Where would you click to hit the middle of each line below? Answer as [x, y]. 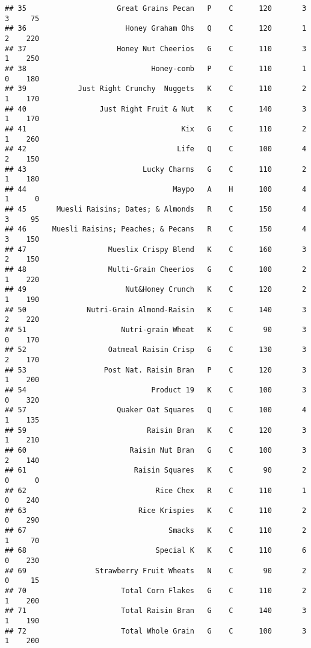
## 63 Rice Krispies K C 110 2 [156, 510]
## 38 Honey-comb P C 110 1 [156, 68]
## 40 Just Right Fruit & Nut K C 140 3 [156, 109]
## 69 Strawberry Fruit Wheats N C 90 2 [156, 571]
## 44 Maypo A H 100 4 [156, 189]
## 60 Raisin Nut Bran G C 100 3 [156, 450]
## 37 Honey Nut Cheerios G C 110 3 [156, 49]
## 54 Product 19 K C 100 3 [156, 390]
